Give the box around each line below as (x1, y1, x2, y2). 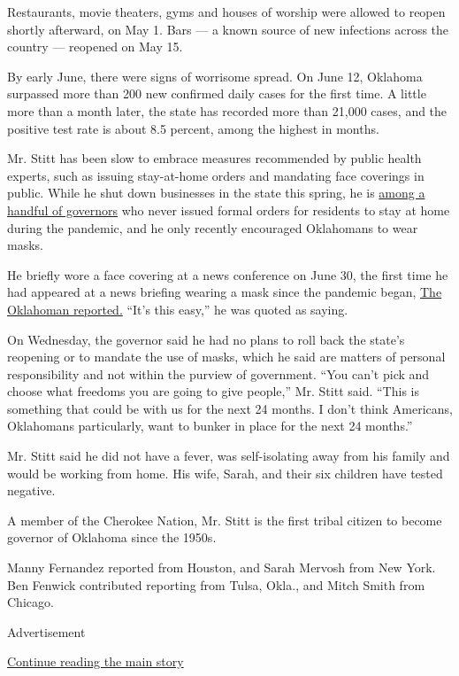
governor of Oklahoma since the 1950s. (7, 528, 217, 547)
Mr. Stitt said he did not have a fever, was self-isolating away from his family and (7, 447, 450, 465)
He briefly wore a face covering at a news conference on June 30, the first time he (7, 265, 448, 284)
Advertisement (7, 622, 86, 641)
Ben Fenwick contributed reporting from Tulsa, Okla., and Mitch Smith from (7, 575, 425, 594)
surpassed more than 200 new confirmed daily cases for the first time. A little (7, 84, 426, 103)
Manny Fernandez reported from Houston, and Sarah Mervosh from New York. (7, 558, 436, 577)
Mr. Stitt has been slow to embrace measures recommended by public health (7, 149, 422, 167)
